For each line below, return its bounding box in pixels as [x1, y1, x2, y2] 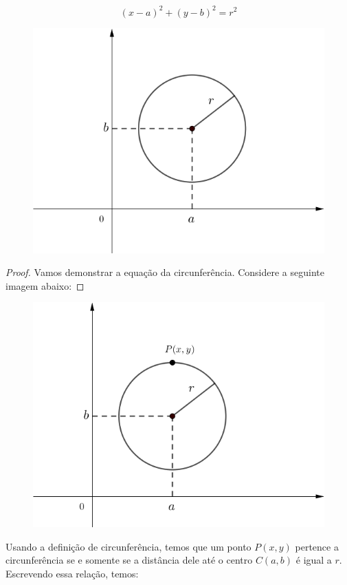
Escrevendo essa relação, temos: [5, 566, 139, 581]
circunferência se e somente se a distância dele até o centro [5, 553, 253, 567]
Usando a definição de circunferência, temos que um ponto [5, 539, 251, 553]
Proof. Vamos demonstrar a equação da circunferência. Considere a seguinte [5, 265, 324, 279]
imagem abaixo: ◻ [5, 278, 85, 292]
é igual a [295, 553, 332, 567]
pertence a [295, 539, 339, 553]
